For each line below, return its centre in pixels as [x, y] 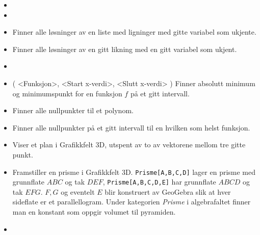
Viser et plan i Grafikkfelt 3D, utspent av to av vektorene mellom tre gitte [129, 145]
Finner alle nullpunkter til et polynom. [73, 110]
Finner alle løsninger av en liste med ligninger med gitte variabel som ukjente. [134, 32]
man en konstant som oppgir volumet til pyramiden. [94, 212]
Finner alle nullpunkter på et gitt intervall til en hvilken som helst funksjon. [131, 127]
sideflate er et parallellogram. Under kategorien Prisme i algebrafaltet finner [132, 202]
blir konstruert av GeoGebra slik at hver [168, 191]
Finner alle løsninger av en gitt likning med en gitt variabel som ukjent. [125, 49]
